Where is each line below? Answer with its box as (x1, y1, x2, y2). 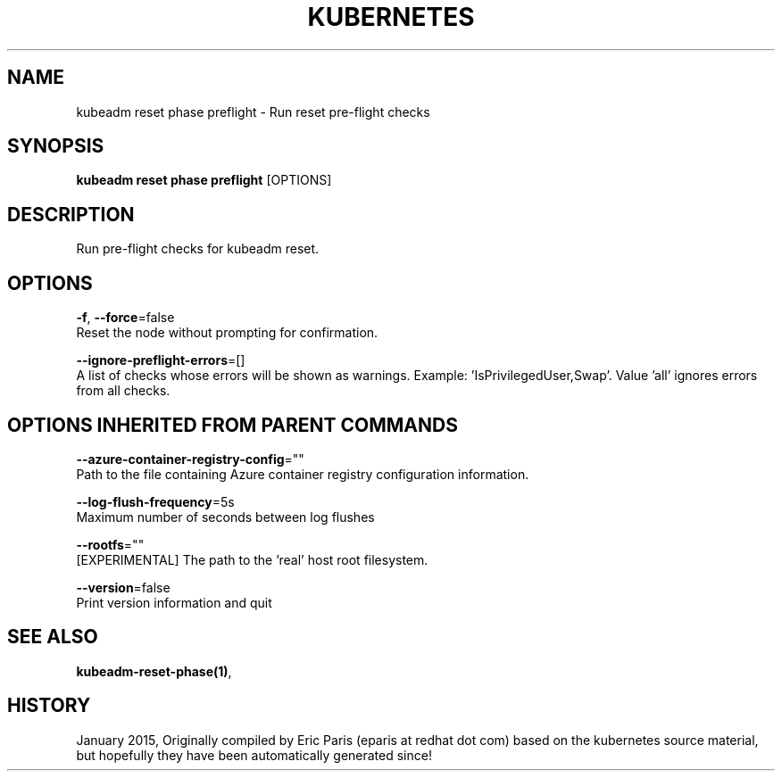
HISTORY (7, 694, 91, 717)
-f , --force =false (76, 310, 175, 326)
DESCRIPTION (7, 203, 135, 226)
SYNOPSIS (7, 135, 104, 158)
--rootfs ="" (76, 536, 145, 552)
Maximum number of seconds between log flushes (76, 509, 375, 525)
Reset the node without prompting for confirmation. (76, 325, 379, 341)
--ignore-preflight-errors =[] (76, 352, 245, 368)
